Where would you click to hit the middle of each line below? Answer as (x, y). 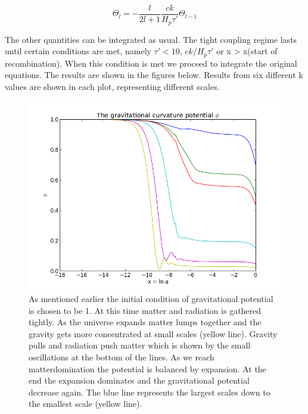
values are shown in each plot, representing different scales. (112, 86)
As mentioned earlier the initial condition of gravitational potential (151, 298)
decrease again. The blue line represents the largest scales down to (150, 392)
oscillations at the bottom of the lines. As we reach (122, 357)
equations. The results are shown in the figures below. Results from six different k (154, 75)
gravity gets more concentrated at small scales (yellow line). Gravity (153, 333)
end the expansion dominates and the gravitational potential (139, 380)
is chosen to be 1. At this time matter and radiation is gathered (145, 310)
